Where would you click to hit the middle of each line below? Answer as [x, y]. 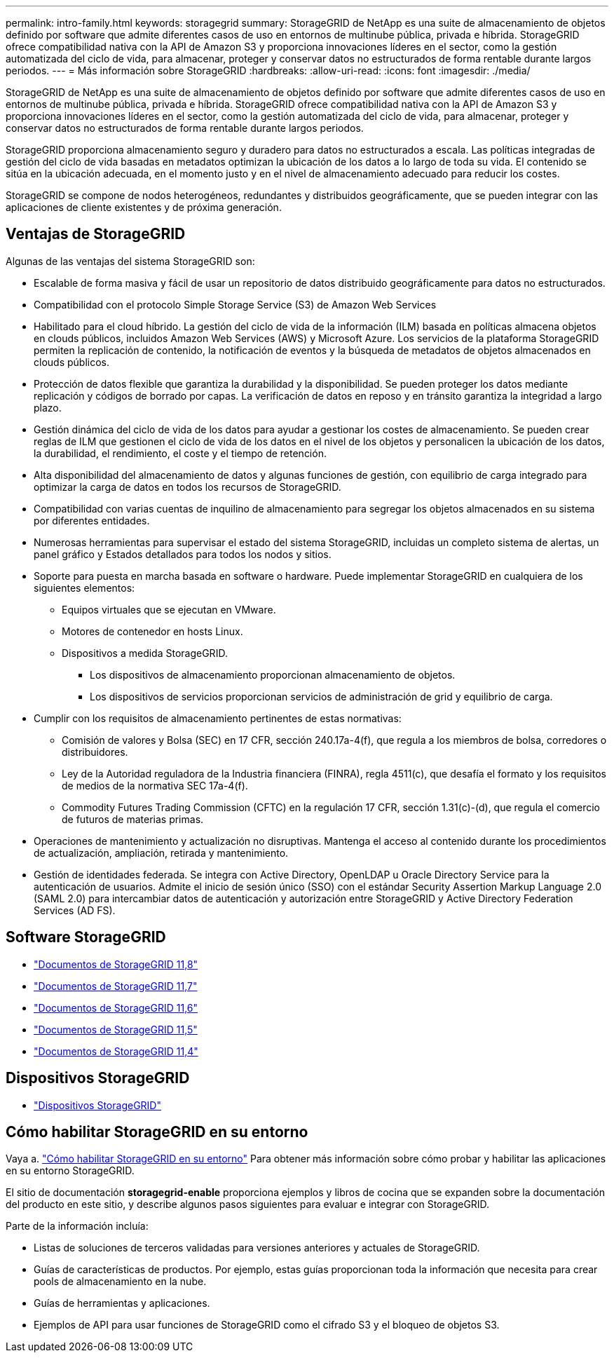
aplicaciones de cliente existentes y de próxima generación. [144, 207]
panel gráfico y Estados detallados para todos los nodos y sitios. [183, 554]
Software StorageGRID [86, 937]
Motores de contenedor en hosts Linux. [152, 631]
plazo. [48, 407]
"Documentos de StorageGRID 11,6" [116, 1007]
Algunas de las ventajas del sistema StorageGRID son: [130, 261]
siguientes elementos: [84, 588]
